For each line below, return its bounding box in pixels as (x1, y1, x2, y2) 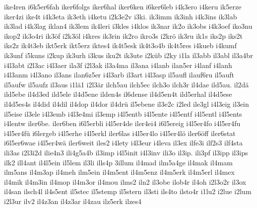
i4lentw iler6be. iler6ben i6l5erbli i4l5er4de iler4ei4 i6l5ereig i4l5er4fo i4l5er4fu (4, 118, 241, 129)
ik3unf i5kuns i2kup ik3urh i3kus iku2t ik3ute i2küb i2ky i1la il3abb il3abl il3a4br (4, 50, 253, 60)
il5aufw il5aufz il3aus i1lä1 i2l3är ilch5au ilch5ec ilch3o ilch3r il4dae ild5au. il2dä (4, 79, 249, 89)
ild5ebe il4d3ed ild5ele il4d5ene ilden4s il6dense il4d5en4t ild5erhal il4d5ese (4, 89, 232, 99)
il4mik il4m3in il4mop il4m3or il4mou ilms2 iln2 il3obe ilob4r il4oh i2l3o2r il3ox (4, 176, 246, 187)
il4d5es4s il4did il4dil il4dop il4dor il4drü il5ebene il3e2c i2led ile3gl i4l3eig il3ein (4, 98, 249, 109)
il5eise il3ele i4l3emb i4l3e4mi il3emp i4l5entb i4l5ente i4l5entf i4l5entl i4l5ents (4, 108, 242, 119)
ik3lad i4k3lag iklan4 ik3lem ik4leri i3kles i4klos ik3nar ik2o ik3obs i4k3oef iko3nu (4, 21, 253, 31)
